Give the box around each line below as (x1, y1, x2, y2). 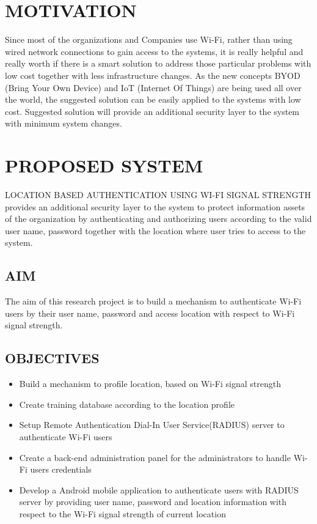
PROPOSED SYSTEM (5, 153, 203, 178)
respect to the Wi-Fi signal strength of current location (19, 507, 226, 520)
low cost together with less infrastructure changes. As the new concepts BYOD (5, 68, 301, 81)
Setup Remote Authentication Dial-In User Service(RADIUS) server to (19, 418, 285, 431)
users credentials (30, 463, 92, 476)
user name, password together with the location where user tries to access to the (5, 224, 306, 237)
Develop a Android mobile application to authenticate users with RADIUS (19, 483, 299, 496)
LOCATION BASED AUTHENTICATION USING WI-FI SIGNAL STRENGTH (5, 188, 311, 201)
